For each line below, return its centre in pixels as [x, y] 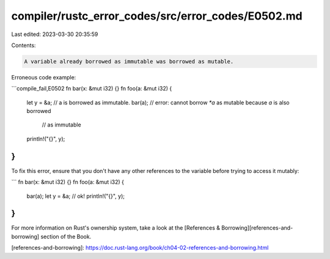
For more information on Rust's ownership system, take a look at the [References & [116, 228]
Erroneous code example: [44, 77]
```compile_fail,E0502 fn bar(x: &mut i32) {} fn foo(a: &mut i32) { [92, 89]
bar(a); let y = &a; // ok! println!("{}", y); [76, 196]
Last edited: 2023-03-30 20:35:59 [55, 34]
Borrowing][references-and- [257, 228]
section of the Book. [66, 236]
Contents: [24, 45]
